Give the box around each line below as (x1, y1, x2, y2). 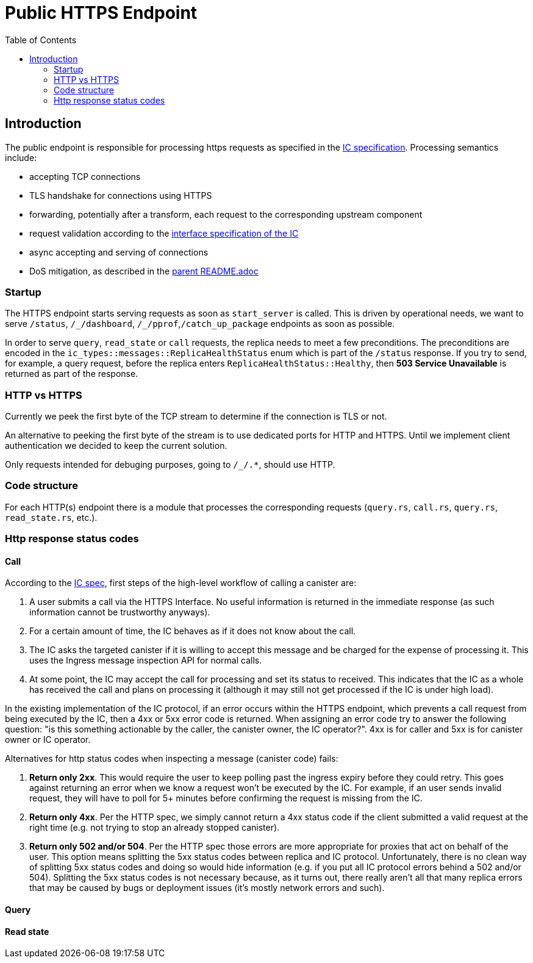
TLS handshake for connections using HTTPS (29, 190, 212, 201)
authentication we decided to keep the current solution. (5, 440, 227, 451)
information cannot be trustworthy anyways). (29, 607, 210, 618)
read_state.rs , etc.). (5, 512, 98, 523)
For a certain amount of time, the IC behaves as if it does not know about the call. (29, 626, 356, 637)
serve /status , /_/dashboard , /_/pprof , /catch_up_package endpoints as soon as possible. (5, 318, 395, 329)
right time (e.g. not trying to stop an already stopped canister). (29, 822, 280, 833)
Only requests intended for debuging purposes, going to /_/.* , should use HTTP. (5, 459, 335, 470)
